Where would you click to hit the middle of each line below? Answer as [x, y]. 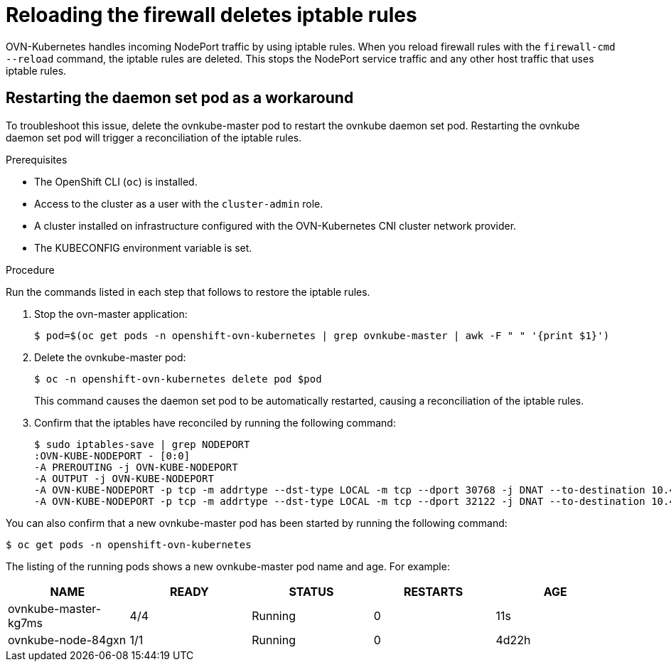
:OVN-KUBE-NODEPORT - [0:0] [112, 455]
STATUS [311, 591]
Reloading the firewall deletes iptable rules [211, 15]
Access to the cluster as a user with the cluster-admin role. [179, 203]
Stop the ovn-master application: [111, 314]
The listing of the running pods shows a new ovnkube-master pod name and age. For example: [228, 566]
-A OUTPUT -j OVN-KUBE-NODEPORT [124, 478]
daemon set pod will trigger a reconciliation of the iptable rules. [154, 137]
